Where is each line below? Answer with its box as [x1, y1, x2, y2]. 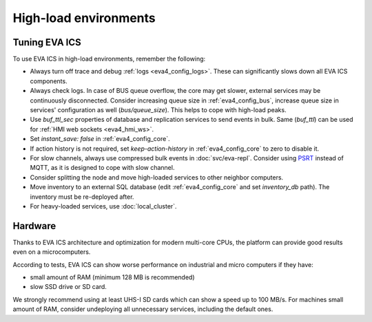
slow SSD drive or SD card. [30, 283, 107, 291]
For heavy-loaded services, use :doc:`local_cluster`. [30, 202, 177, 210]
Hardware [12, 220, 56, 232]
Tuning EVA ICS [12, 36, 82, 48]
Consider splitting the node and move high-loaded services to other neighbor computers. [30, 173, 284, 182]
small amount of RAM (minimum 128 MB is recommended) [30, 273, 196, 281]
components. [30, 76, 68, 85]
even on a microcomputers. [12, 248, 91, 256]
